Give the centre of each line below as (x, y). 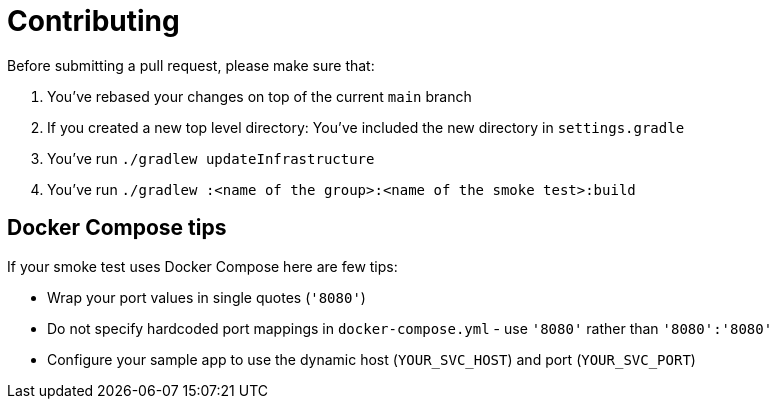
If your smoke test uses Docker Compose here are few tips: (202, 266)
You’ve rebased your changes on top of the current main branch (259, 96)
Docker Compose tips (117, 228)
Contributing (93, 21)
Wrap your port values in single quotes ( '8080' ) (206, 297)
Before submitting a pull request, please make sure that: (191, 65)
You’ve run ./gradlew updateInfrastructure (211, 158)
